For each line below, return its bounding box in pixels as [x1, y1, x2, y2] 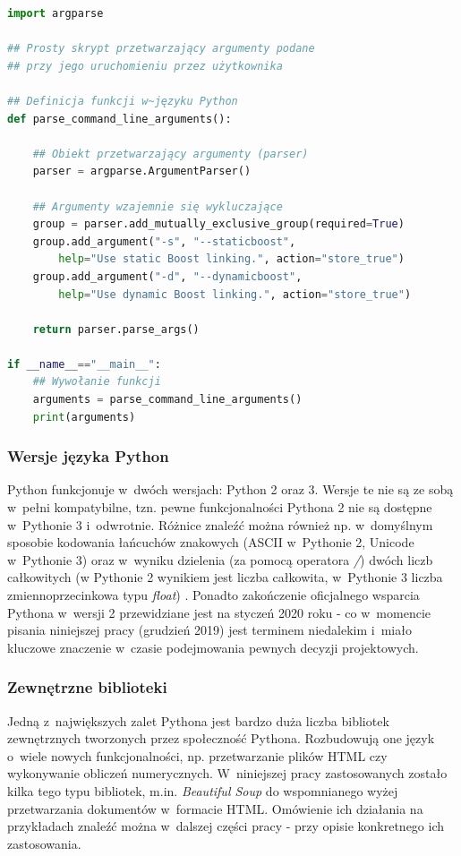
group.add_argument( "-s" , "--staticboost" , [32, 235, 296, 248]
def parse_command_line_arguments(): [7, 112, 232, 125]
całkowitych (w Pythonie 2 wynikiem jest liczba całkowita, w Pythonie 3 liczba [7, 568, 443, 586]
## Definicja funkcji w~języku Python [7, 94, 238, 107]
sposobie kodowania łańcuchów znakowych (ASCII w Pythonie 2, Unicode [7, 533, 414, 552]
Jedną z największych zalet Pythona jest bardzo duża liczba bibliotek [7, 711, 389, 730]
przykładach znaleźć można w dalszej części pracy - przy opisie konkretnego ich [7, 817, 445, 835]
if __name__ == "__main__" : [7, 357, 161, 371]
